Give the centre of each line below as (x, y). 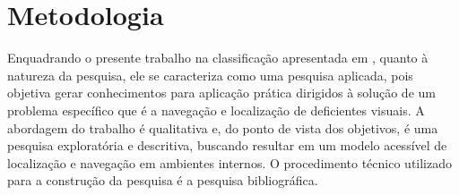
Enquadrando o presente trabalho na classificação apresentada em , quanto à (218, 58)
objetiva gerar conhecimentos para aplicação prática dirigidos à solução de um (221, 93)
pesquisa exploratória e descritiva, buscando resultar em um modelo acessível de (227, 145)
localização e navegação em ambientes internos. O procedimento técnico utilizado (230, 162)
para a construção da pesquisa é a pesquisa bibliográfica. (163, 180)
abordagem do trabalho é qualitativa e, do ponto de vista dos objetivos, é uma (223, 127)
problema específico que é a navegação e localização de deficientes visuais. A (216, 110)
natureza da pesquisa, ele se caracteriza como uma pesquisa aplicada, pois (210, 75)
